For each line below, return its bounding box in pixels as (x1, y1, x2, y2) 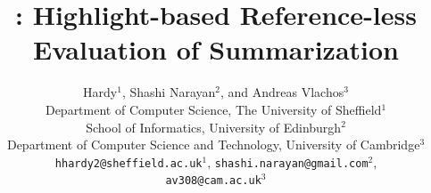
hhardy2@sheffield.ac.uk (54, 157, 203, 170)
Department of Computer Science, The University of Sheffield (45, 100, 382, 118)
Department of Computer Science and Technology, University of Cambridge (6, 135, 420, 154)
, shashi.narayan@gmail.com (207, 152, 369, 171)
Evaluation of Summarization (32, 31, 399, 68)
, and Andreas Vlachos (220, 83, 344, 101)
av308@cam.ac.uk (165, 174, 261, 188)
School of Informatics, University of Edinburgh (86, 117, 342, 136)
